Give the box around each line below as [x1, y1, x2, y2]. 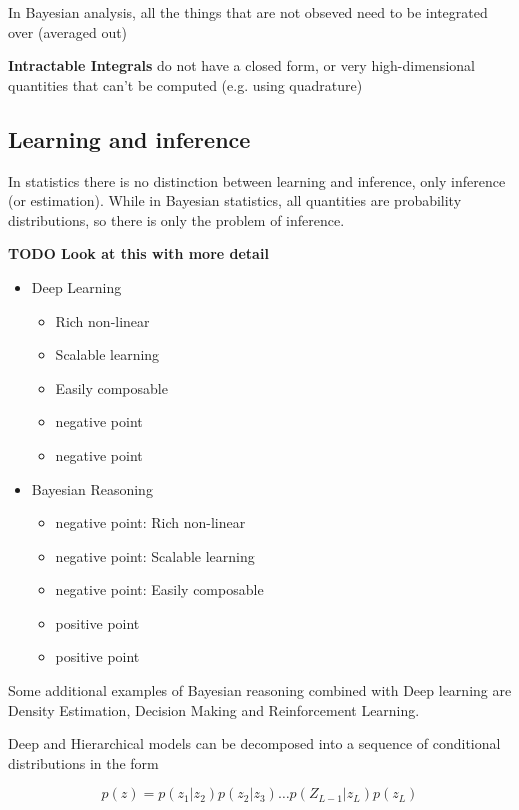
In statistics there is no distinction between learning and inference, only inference [8, 170, 506, 191]
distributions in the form [8, 752, 159, 773]
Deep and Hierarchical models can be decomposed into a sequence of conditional [8, 733, 501, 754]
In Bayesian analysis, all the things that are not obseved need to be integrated [8, 2, 488, 22]
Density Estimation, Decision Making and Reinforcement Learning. [8, 699, 420, 720]
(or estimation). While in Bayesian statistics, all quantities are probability [8, 190, 462, 211]
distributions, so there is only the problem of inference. [8, 209, 345, 230]
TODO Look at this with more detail [8, 243, 269, 264]
